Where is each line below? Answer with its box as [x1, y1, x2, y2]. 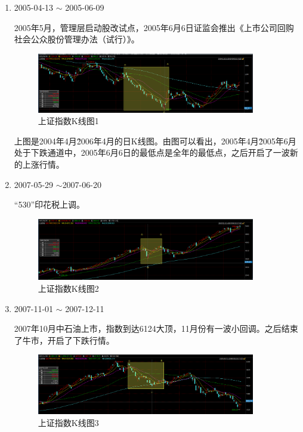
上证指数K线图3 [38, 416, 99, 428]
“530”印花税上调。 [14, 198, 85, 211]
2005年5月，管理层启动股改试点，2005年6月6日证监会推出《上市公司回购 [14, 21, 294, 33]
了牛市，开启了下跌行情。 [14, 334, 115, 346]
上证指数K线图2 [38, 282, 99, 295]
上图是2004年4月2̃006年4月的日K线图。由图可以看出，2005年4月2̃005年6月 [14, 134, 296, 147]
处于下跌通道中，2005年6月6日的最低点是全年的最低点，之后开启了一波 [14, 146, 290, 159]
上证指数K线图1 [38, 115, 99, 127]
